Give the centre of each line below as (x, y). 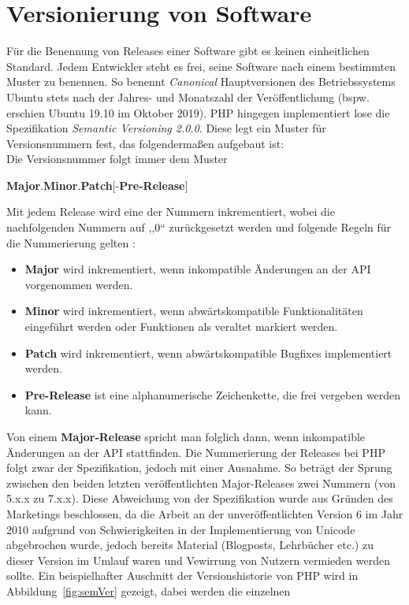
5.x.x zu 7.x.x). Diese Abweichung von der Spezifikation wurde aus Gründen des (200, 498)
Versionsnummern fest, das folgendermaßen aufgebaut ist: (145, 143)
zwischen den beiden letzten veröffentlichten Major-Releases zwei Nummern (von (201, 483)
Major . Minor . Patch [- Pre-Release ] (97, 185)
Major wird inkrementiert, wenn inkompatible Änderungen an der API (198, 269)
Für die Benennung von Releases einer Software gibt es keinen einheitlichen (188, 51)
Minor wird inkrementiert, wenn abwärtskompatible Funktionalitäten (194, 311)
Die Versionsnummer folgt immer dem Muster (117, 159)
